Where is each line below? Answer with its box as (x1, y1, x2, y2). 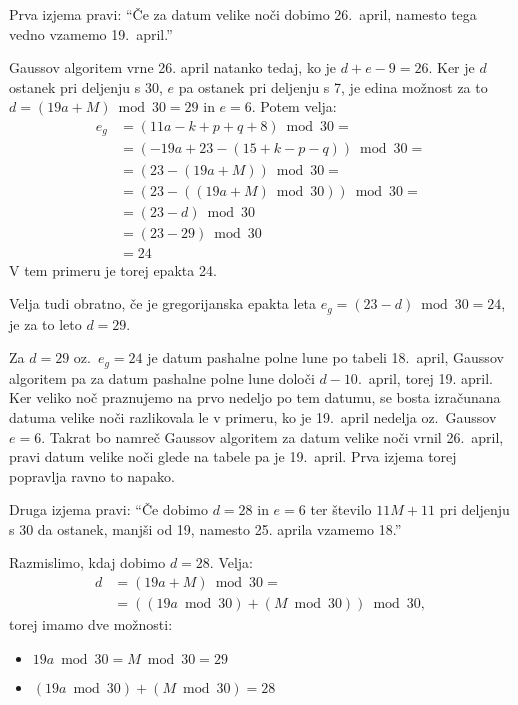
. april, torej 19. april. (357, 367, 493, 388)
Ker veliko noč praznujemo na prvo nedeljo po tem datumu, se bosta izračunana (9, 387, 501, 408)
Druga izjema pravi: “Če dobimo (9, 499, 208, 520)
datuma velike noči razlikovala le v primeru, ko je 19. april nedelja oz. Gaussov (9, 406, 497, 427)
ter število (310, 499, 372, 520)
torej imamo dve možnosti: (9, 614, 173, 635)
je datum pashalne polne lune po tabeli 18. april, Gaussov (147, 347, 504, 368)
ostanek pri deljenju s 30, (9, 76, 163, 97)
